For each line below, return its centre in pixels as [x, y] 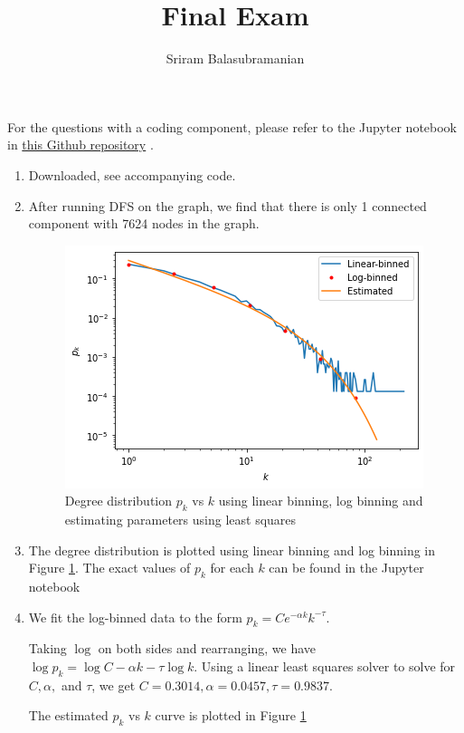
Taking [47, 648]
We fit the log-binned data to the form [135, 617]
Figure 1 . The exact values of [109, 568]
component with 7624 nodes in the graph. [144, 223]
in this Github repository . [80, 145]
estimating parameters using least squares [180, 520]
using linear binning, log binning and [321, 501]
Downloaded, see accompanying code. [132, 174]
